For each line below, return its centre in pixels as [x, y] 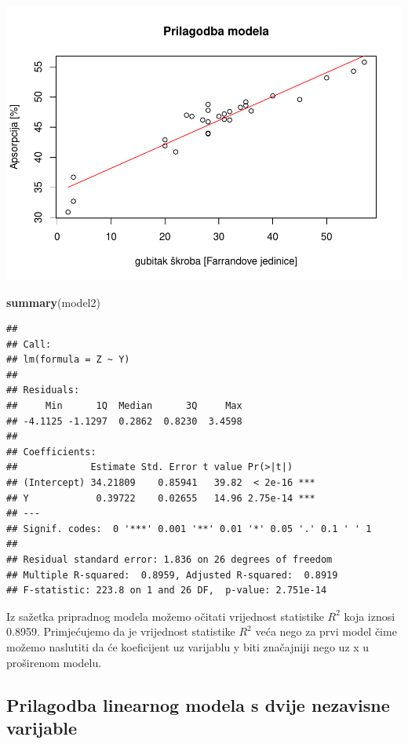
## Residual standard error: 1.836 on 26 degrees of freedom [169, 560]
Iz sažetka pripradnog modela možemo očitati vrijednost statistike [165, 616]
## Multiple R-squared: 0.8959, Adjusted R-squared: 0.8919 [172, 575]
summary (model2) [53, 302]
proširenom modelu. [54, 662]
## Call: [29, 344]
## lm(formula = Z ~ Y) [68, 360]
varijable [42, 727]
